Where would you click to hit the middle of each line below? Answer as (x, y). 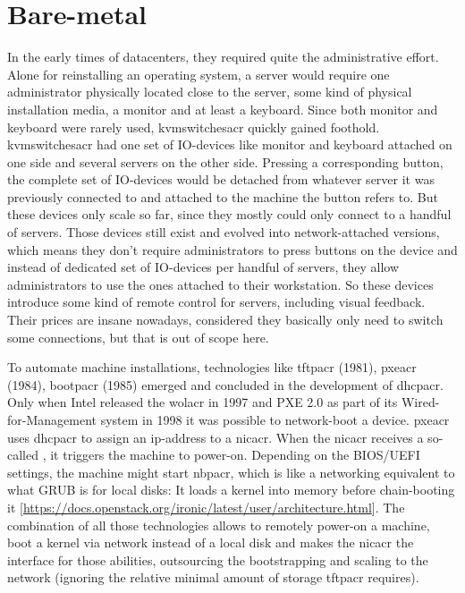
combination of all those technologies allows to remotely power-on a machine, (219, 525)
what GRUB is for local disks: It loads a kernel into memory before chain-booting (231, 490)
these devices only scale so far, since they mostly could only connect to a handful (229, 214)
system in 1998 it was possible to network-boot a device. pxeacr (275, 419)
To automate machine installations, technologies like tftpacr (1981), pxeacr (212, 367)
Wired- (420, 402)
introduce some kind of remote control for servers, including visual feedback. (216, 302)
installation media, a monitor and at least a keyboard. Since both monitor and (223, 109)
